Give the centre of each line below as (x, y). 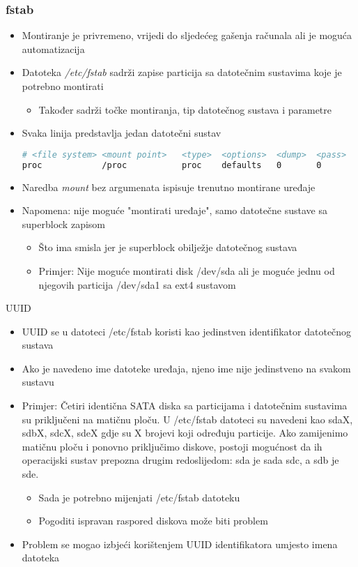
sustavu (38, 382)
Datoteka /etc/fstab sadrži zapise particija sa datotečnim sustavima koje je (182, 72)
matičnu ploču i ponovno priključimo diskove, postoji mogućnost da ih (172, 446)
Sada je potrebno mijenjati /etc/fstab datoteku (139, 497)
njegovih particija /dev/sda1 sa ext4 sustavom (137, 284)
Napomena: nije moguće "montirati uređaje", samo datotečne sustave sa (175, 210)
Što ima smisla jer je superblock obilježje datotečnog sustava (168, 247)
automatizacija (53, 48)
